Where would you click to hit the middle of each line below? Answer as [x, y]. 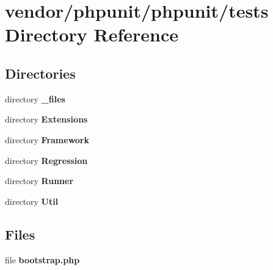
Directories [40, 73]
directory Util [32, 201]
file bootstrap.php [42, 259]
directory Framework [47, 139]
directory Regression [46, 160]
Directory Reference [92, 34]
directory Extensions [46, 119]
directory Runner [39, 181]
